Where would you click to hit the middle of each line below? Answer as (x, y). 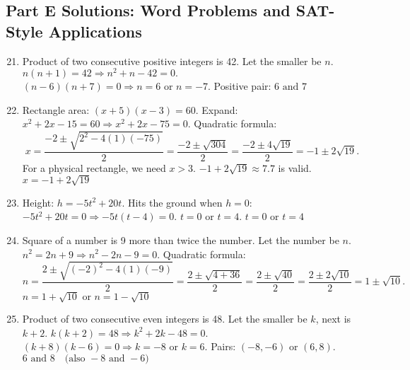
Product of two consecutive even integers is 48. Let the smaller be (165, 319)
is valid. (295, 167)
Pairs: (223, 346)
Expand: (220, 109)
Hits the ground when (175, 202)
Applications (95, 31)
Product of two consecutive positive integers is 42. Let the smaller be (172, 60)
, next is (333, 319)
